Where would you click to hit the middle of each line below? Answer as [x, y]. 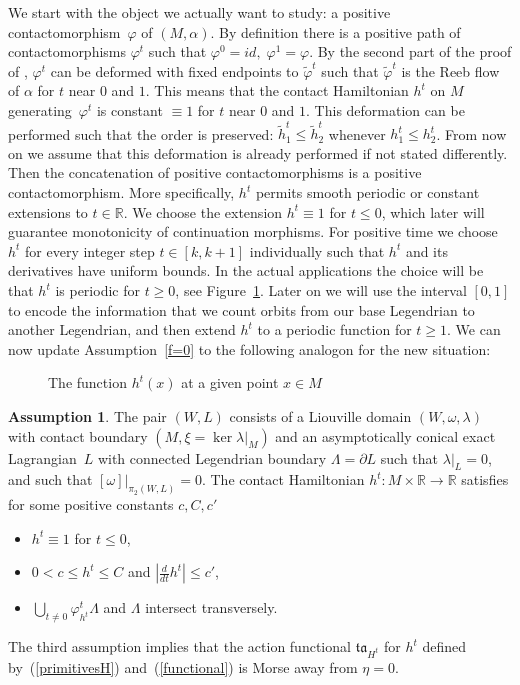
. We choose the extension [203, 211]
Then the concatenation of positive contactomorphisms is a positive [215, 172]
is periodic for [97, 290]
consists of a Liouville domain [320, 416]
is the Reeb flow [450, 70]
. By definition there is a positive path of [335, 31]
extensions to [48, 211]
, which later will [433, 211]
